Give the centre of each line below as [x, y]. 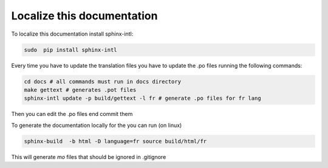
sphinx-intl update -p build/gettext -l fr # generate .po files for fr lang [142, 99]
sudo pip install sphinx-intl [71, 50]
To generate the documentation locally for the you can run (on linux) [97, 125]
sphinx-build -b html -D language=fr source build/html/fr [115, 141]
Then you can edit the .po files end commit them [72, 114]
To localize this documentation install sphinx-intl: [72, 34]
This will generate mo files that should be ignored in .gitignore [89, 157]
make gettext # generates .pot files [80, 90]
